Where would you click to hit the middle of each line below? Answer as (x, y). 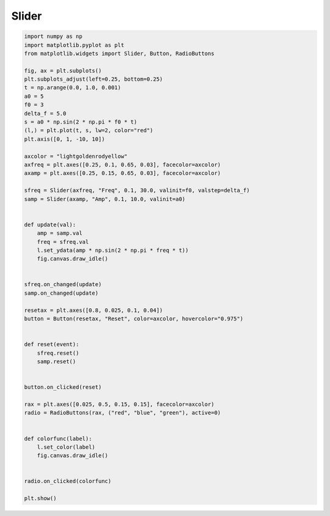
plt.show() (40, 499)
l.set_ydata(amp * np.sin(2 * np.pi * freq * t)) (113, 250)
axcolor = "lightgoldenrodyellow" (76, 156)
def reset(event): (52, 345)
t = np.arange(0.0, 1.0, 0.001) (73, 88)
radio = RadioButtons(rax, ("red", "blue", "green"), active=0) (123, 413)
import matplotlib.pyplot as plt (74, 45)
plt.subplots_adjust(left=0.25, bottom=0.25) (94, 79)
